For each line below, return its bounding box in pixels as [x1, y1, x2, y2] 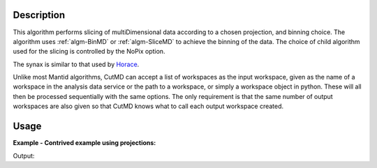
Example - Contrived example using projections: [13, 139, 156, 147]
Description [13, 9, 66, 21]
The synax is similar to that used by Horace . [13, 60, 140, 68]
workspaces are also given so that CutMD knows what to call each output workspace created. [13, 102, 284, 111]
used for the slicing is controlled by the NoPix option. [13, 47, 165, 56]
